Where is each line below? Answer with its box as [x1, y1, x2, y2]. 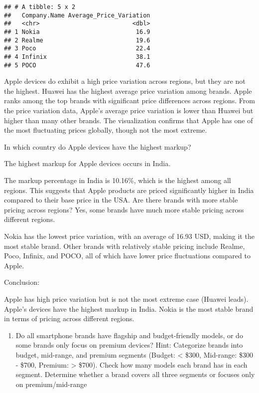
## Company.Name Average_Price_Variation [4, 11, 150, 19]
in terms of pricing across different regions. [4, 313, 134, 324]
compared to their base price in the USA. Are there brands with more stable [4, 195, 238, 205]
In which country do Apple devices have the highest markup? [4, 141, 191, 152]
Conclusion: [4, 277, 39, 287]
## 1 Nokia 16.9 [4, 28, 150, 35]
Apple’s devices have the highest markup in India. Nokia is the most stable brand [4, 303, 254, 314]
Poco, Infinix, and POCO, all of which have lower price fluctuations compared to [4, 250, 251, 261]
